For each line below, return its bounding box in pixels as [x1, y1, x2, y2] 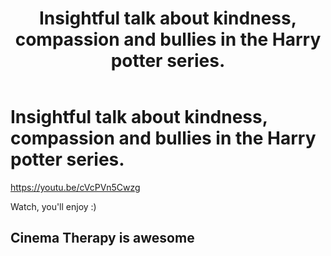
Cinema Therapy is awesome [10, 230, 195, 247]
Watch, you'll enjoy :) [10, 200, 97, 212]
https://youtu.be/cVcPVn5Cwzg [10, 181, 141, 193]
